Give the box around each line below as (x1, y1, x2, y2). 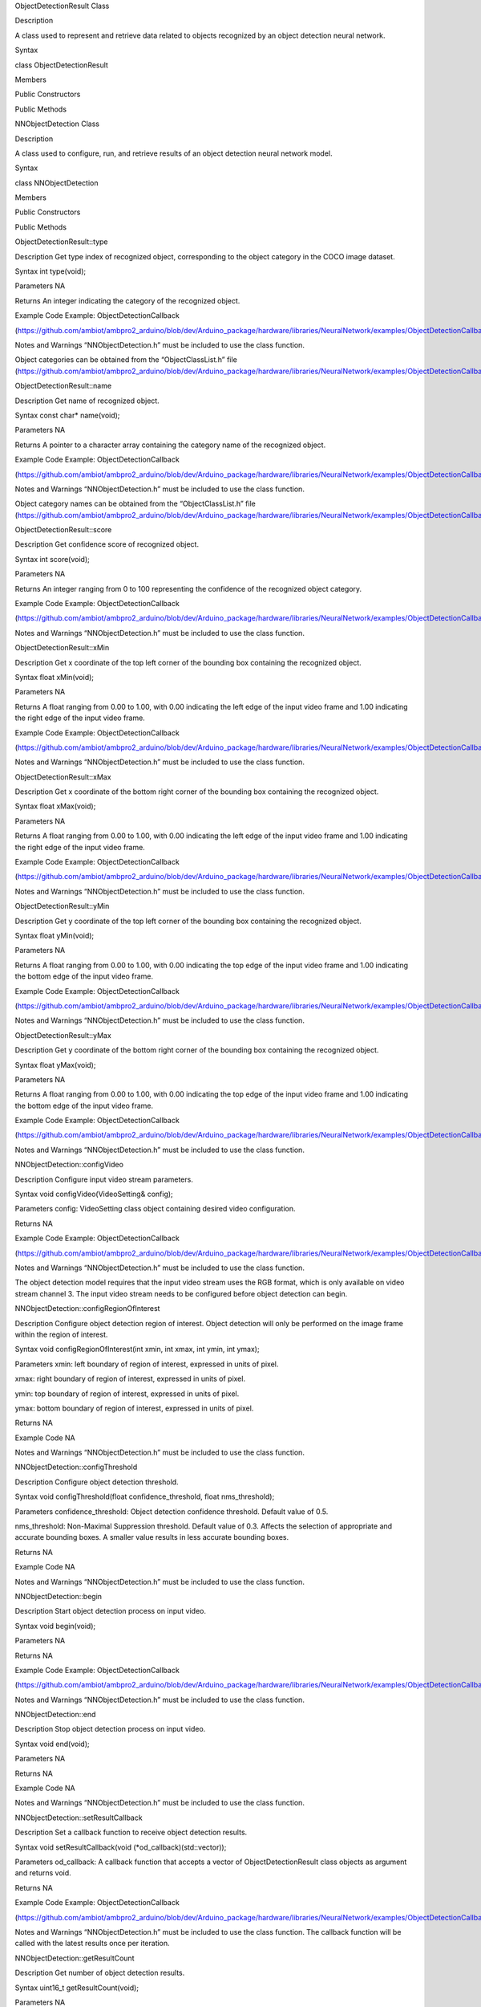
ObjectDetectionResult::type (14, 237, 108, 246)
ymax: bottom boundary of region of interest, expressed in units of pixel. (14, 1403, 254, 1413)
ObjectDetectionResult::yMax (14, 1030, 111, 1040)
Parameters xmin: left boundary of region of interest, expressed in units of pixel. (14, 1359, 279, 1369)
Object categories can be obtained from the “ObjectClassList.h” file (14, 355, 238, 364)
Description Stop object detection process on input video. (14, 1724, 206, 1734)
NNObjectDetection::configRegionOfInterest (14, 1304, 160, 1313)
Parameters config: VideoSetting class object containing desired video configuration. (14, 1204, 296, 1214)
